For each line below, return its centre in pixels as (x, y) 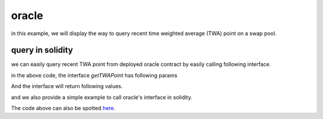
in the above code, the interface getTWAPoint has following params (94, 75)
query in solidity (42, 50)
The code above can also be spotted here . (63, 108)
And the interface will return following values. (67, 86)
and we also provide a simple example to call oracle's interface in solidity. (102, 97)
